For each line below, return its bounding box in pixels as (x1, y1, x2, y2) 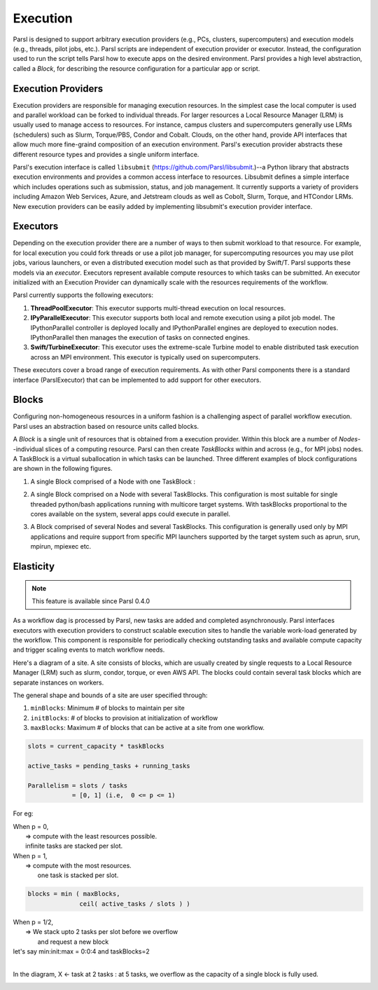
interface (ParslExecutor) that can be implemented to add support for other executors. (13, 376, 262, 384)
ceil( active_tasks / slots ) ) (79, 900, 190, 907)
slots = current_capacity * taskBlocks (27, 743, 164, 750)
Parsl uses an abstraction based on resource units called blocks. (13, 422, 199, 430)
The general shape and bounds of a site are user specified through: (13, 691, 208, 700)
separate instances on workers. (13, 678, 104, 687)
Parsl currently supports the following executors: (13, 291, 154, 299)
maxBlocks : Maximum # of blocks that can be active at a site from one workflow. (30, 724, 265, 732)
